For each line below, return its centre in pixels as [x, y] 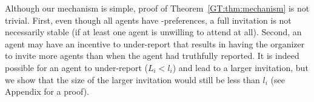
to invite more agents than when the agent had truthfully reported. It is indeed [152, 56]
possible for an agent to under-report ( [76, 67]
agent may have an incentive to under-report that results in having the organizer [155, 43]
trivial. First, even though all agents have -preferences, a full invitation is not [148, 20]
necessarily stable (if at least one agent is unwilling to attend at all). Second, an [153, 32]
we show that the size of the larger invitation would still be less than [132, 79]
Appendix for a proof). [47, 91]
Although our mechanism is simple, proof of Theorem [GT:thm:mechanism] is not [157, 8]
